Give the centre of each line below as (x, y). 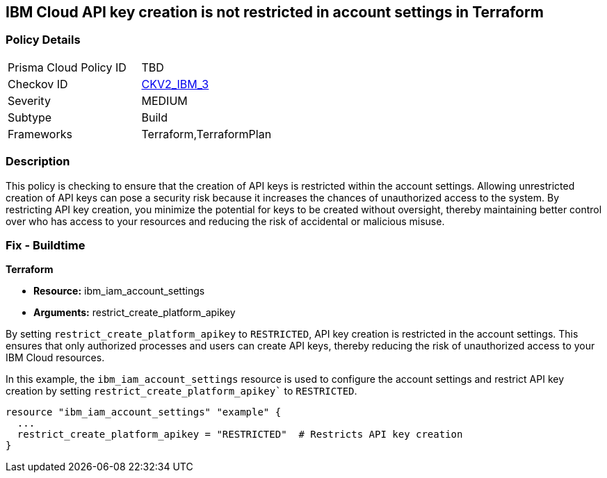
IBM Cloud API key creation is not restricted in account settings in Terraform (275, 12)
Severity (29, 100)
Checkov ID (38, 84)
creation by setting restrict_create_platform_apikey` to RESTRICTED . (181, 391)
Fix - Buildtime (46, 245)
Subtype (30, 117)
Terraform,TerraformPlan (207, 134)
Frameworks (40, 134)
